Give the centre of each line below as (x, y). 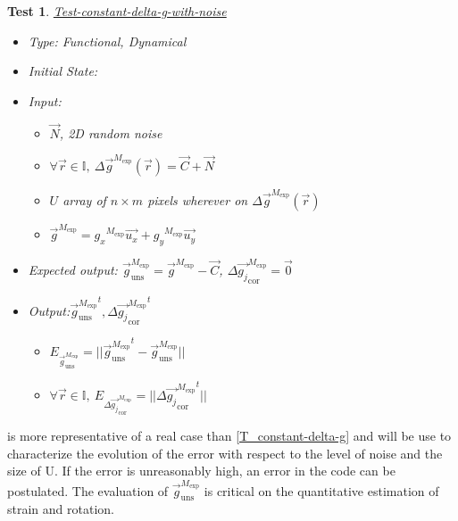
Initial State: (63, 71)
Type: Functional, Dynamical (107, 41)
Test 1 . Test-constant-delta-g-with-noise (117, 11)
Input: (45, 100)
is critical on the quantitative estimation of (321, 490)
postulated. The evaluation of (88, 490)
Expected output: (73, 269)
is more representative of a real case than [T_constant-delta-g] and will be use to (229, 436)
